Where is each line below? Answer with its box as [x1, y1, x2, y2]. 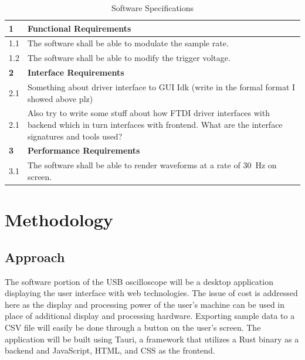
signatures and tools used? [27, 130, 123, 142]
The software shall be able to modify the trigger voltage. [27, 52, 231, 64]
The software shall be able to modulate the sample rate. [27, 37, 229, 49]
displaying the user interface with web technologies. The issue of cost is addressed [5, 287, 298, 299]
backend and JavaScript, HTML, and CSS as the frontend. [5, 344, 215, 356]
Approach [5, 247, 65, 266]
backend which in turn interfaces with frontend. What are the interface [27, 118, 283, 130]
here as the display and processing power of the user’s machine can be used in [5, 298, 285, 310]
